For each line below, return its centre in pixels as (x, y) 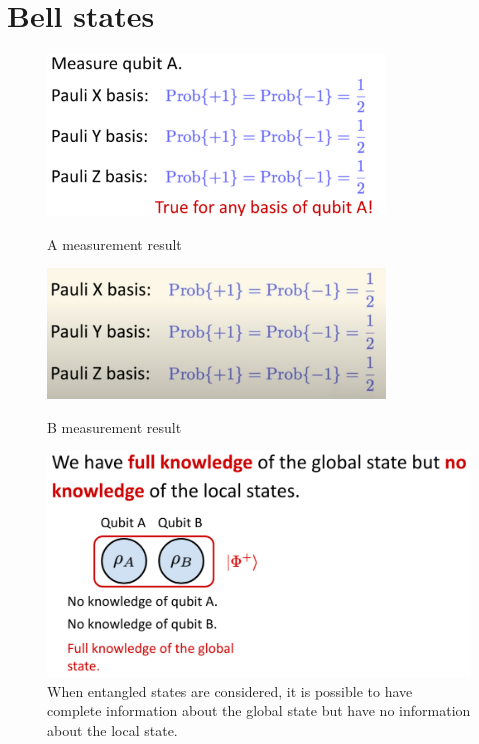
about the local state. (112, 729)
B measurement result (114, 426)
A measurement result (114, 243)
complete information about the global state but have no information (259, 710)
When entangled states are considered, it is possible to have (230, 690)
